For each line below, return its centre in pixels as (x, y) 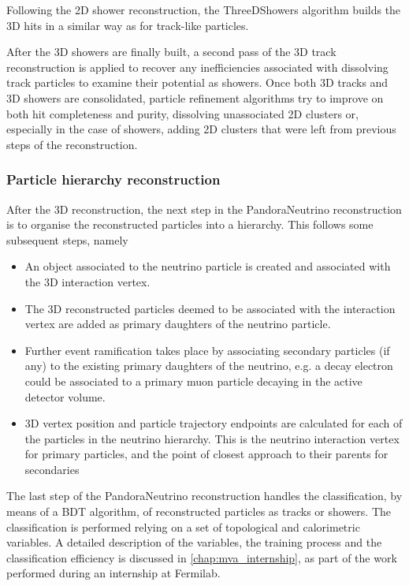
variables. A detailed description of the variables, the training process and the (194, 542)
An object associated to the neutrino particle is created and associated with (208, 266)
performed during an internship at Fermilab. (113, 573)
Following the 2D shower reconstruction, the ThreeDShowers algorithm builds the (204, 9)
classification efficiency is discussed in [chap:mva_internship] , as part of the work (202, 557)
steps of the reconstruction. (72, 144)
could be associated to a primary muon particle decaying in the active (193, 381)
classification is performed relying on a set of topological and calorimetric (183, 526)
